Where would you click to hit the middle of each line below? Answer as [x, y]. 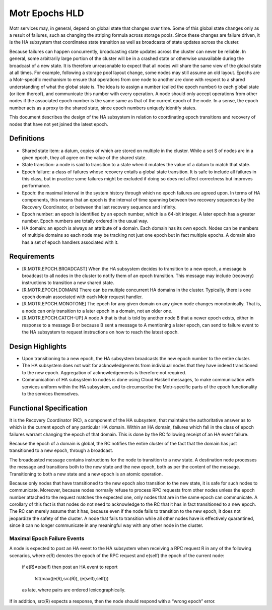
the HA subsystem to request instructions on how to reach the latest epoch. [100, 332]
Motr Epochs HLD [47, 13]
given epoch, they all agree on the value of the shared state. [84, 157]
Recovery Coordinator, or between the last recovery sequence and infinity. [99, 207]
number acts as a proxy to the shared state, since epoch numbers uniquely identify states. [103, 108]
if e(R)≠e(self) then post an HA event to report [70, 567]
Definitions [27, 139]
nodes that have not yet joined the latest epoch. [59, 124]
